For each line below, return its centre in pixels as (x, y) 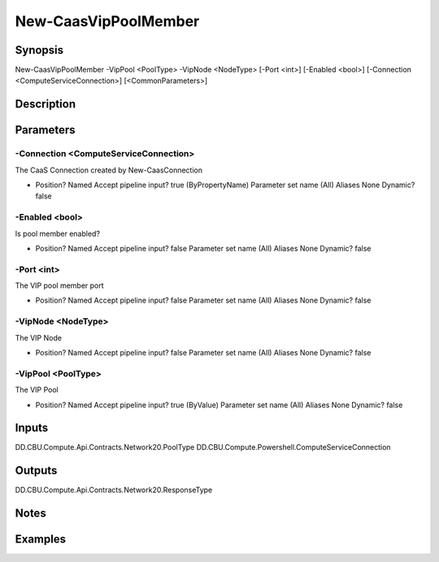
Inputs (32, 428)
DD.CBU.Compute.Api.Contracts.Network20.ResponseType (114, 490)
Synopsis (39, 50)
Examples (41, 540)
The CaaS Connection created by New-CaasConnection (109, 170)
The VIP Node (39, 338)
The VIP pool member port (60, 285)
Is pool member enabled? (58, 233)
